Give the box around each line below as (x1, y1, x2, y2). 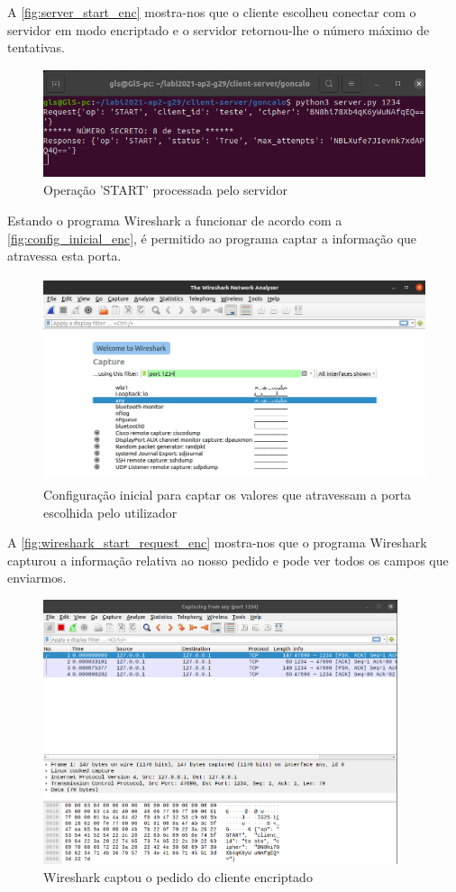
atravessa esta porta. (7, 246, 122, 265)
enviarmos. (7, 568, 67, 587)
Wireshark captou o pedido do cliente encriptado (43, 867, 313, 886)
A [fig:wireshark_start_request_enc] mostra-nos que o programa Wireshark (7, 533, 427, 552)
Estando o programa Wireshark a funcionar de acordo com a (7, 210, 342, 229)
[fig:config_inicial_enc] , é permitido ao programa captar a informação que (7, 228, 417, 247)
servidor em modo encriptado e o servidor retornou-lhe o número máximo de (7, 20, 430, 39)
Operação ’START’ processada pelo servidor (43, 180, 287, 199)
